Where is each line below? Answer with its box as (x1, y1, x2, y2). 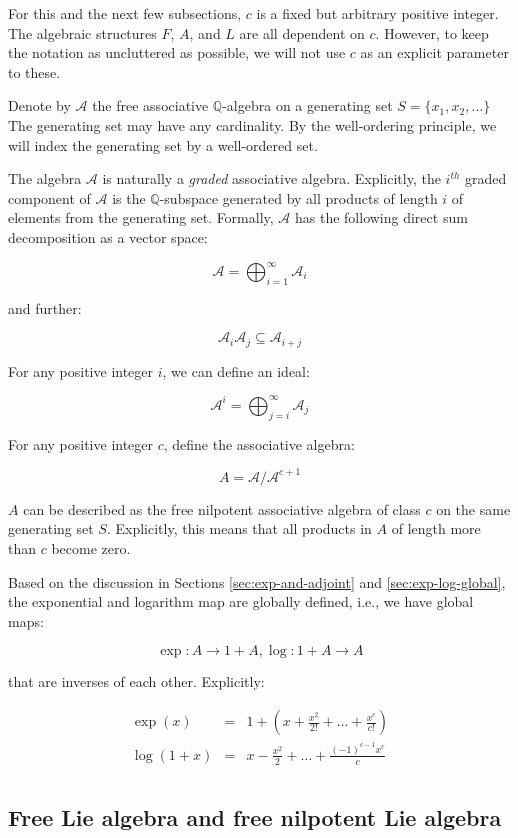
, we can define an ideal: (162, 360, 310, 381)
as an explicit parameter (360, 42, 509, 63)
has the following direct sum (295, 207, 468, 228)
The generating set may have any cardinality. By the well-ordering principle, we (8, 114, 497, 135)
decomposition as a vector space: (8, 226, 208, 247)
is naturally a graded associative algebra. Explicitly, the (102, 168, 441, 189)
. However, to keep (375, 22, 489, 43)
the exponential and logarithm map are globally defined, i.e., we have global (8, 591, 474, 612)
